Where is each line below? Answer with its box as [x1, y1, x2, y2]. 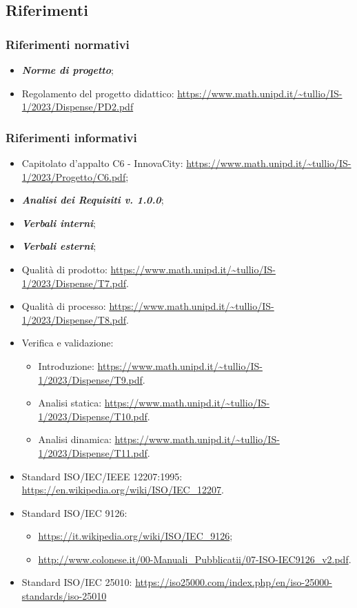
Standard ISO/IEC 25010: [21, 575, 132, 589]
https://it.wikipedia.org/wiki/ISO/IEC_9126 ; [38, 529, 233, 543]
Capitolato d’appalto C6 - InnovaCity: [21, 156, 183, 170]
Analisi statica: [38, 395, 102, 410]
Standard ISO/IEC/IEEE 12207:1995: [21, 469, 183, 483]
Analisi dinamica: [38, 432, 112, 447]
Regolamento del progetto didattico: [21, 86, 174, 100]
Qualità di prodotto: [21, 262, 108, 276]
